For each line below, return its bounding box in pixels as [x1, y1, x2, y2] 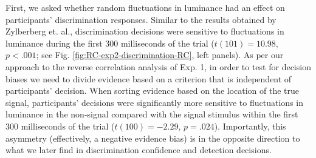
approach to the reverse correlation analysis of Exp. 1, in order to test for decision [5, 60, 311, 73]
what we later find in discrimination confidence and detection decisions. [5, 143, 272, 156]
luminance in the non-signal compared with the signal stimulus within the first [5, 108, 298, 120]
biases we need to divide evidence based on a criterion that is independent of [5, 72, 292, 85]
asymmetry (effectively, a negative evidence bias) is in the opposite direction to [5, 131, 300, 144]
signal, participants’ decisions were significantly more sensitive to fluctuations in [5, 96, 303, 108]
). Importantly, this [214, 119, 286, 132]
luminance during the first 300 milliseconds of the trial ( [5, 36, 215, 49]
